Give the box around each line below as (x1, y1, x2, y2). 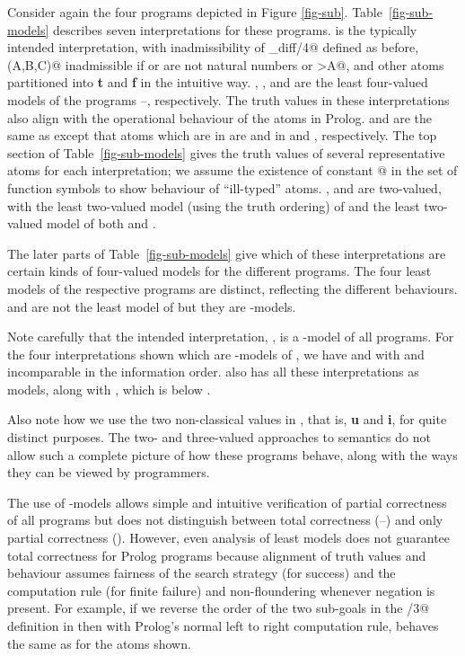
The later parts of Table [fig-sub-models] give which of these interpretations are (7, 244, 446, 262)
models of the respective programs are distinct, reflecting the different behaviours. (7, 279, 458, 297)
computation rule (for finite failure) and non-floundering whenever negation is (7, 581, 435, 599)
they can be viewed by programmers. (7, 463, 210, 482)
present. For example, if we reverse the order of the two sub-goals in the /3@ (7, 598, 430, 617)
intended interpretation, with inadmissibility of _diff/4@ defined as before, (7, 38, 419, 57)
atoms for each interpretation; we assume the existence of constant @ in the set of (7, 161, 458, 180)
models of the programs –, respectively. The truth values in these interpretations (7, 90, 450, 109)
